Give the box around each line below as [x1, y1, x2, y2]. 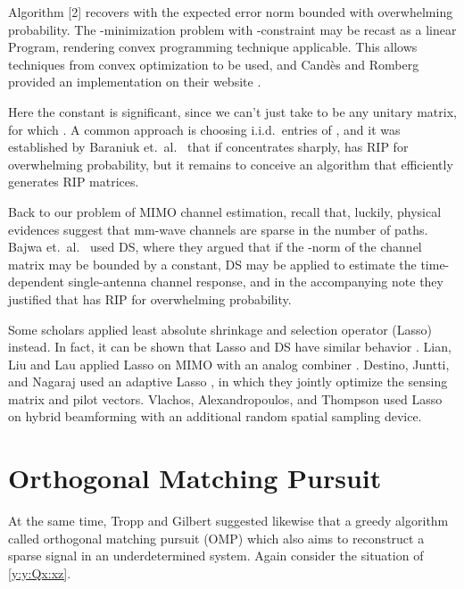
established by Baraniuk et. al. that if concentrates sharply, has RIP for [8, 137, 409, 156]
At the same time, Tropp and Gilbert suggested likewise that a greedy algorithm [8, 511, 449, 530]
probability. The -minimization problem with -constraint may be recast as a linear [8, 20, 457, 38]
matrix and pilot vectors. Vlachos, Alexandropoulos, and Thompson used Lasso [8, 389, 443, 408]
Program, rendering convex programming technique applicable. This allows [8, 37, 418, 56]
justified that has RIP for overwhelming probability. [8, 289, 292, 308]
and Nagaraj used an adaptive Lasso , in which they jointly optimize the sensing [8, 372, 448, 391]
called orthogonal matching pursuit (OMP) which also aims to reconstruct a [8, 528, 425, 547]
